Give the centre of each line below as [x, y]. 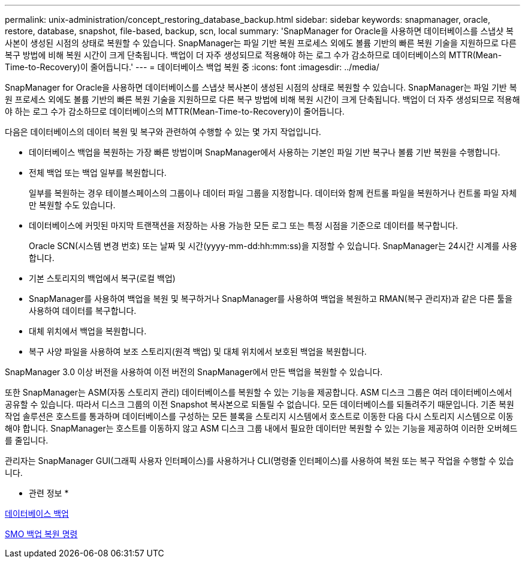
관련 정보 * [49, 493]
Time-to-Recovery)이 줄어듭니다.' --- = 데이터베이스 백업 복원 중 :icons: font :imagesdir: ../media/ [192, 67]
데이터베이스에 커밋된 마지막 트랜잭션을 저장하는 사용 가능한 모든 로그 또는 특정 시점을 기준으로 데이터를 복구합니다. [244, 225]
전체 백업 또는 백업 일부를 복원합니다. [98, 173]
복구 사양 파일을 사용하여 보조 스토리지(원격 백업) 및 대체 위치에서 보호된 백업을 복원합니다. [198, 351]
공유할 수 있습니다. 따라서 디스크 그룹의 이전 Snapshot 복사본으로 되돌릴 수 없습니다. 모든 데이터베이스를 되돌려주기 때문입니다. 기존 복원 [260, 404]
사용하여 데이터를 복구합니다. [83, 311]
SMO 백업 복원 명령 [41, 534]
